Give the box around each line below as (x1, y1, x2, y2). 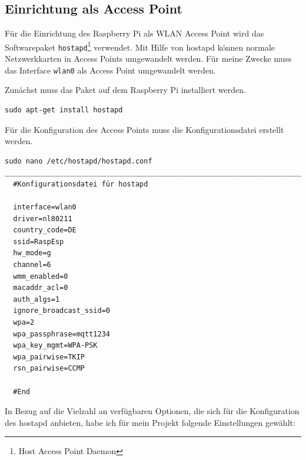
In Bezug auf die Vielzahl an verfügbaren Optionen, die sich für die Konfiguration (5, 405, 300, 417)
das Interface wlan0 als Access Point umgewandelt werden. (5, 64, 216, 76)
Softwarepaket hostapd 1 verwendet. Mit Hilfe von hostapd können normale (5, 39, 275, 53)
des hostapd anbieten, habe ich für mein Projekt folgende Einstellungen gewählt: (5, 416, 295, 428)
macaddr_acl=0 (13, 284, 68, 292)
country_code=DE (13, 226, 76, 235)
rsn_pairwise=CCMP (13, 364, 85, 373)
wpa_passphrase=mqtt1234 (13, 329, 110, 338)
